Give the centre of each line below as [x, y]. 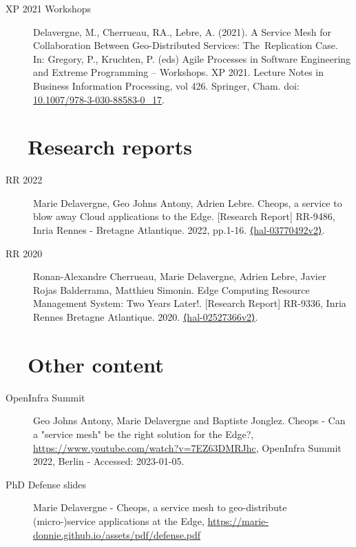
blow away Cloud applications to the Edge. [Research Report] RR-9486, [184, 216]
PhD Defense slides [46, 484]
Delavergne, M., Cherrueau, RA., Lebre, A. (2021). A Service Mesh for [182, 31]
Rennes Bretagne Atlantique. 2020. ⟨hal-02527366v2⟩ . [146, 317]
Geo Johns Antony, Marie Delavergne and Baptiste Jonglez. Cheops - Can [189, 420]
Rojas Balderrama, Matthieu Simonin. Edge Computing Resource [171, 289]
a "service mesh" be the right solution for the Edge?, [144, 434]
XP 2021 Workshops [49, 8]
